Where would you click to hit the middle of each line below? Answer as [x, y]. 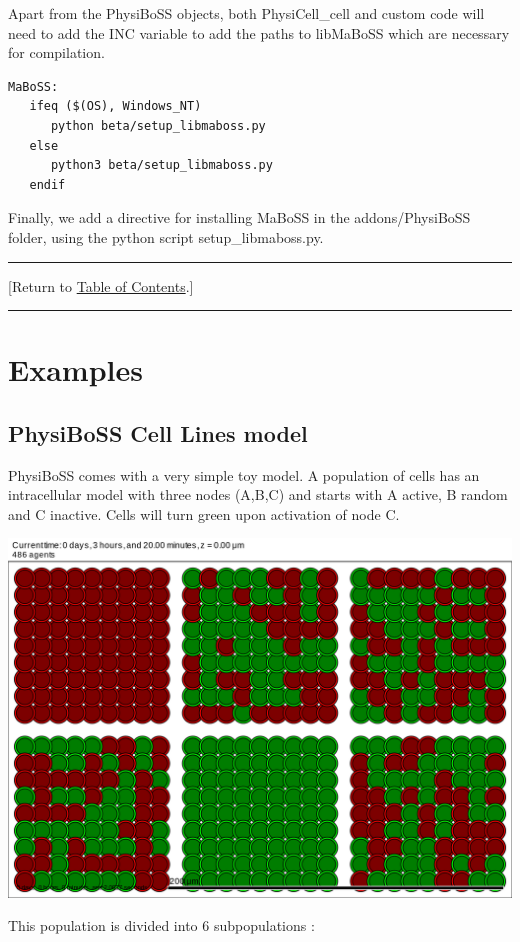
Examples [75, 369]
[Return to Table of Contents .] [101, 285]
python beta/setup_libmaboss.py [158, 125]
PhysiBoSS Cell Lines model [158, 432]
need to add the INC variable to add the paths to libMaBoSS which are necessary [259, 32]
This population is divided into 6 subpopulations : [161, 925]
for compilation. [56, 52]
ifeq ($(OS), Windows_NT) [115, 106]
